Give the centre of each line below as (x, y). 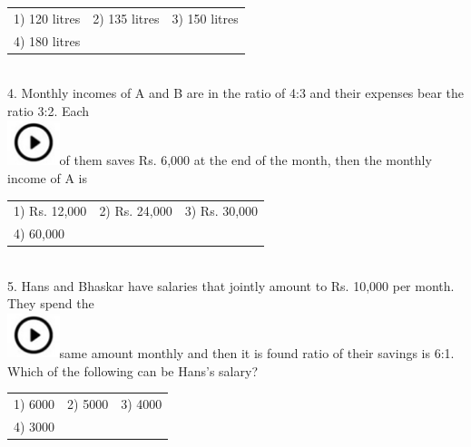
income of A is (47, 177)
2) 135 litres (126, 18)
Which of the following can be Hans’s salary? (132, 370)
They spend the (51, 303)
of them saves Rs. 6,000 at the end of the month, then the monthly (245, 160)
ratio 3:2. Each (49, 110)
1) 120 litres (47, 18)
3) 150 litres (205, 18)
